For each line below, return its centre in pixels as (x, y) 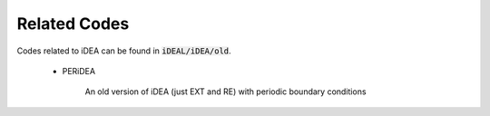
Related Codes (73, 24)
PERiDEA (78, 71)
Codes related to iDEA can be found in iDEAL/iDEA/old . (124, 51)
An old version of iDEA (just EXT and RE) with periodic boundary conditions (225, 92)
